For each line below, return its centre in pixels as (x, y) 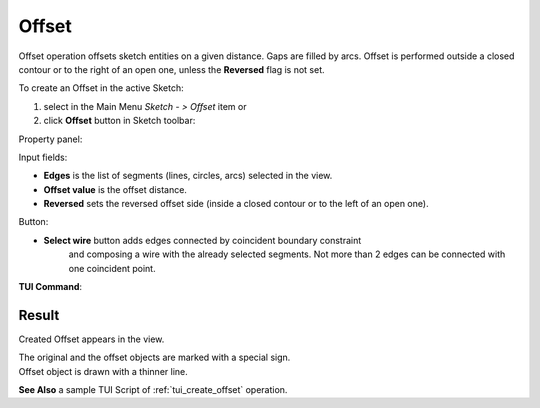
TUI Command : (50, 287)
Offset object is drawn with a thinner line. (103, 371)
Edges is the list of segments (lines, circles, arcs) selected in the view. (188, 176)
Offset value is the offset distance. (115, 189)
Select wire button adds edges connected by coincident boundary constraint (202, 240)
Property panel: (50, 139)
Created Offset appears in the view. (91, 339)
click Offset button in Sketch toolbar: (119, 121)
